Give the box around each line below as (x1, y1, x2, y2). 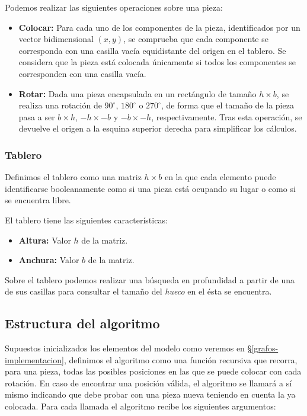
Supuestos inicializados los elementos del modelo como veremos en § (5, 342, 252, 354)
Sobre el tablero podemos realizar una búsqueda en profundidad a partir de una (5, 273, 295, 286)
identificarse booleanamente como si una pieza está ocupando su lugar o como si (5, 182, 296, 194)
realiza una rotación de (18, 99, 102, 111)
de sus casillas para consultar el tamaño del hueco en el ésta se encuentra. (5, 285, 272, 297)
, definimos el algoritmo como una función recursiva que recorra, (63, 353, 298, 366)
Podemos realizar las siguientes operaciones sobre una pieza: (5, 1, 223, 13)
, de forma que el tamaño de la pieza (161, 99, 294, 111)
